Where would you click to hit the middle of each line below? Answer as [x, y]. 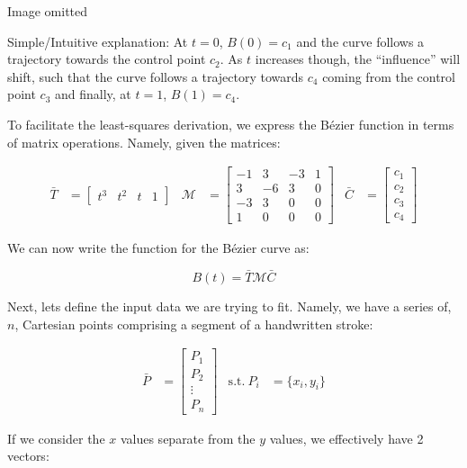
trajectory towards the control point [107, 59]
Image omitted [48, 11]
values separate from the [188, 438]
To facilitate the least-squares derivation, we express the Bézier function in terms [231, 124]
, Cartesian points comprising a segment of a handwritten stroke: [194, 324]
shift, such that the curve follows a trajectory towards [156, 76]
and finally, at [93, 94]
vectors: [28, 456]
